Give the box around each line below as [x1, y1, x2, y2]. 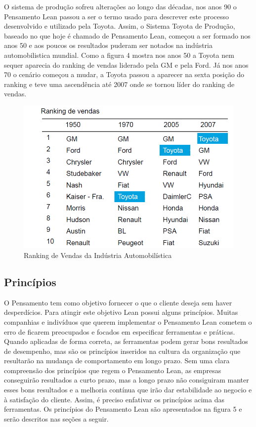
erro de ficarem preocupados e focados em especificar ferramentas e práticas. [4, 326, 235, 337]
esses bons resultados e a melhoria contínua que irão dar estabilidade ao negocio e [4, 384, 252, 395]
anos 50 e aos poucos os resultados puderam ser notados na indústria [4, 40, 213, 50]
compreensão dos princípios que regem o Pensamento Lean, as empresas [4, 365, 221, 375]
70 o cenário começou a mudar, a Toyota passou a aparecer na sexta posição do [4, 69, 245, 80]
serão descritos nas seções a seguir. [4, 413, 109, 424]
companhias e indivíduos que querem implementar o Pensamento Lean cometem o [4, 316, 252, 327]
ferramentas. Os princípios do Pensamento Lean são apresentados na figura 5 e [4, 404, 242, 414]
